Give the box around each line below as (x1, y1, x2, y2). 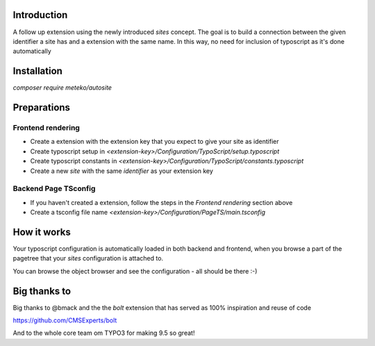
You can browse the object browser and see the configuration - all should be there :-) (12, 267, 258, 275)
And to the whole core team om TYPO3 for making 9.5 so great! (12, 329, 195, 337)
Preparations (12, 101, 71, 114)
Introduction (12, 9, 68, 21)
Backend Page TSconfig (12, 184, 96, 194)
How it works (12, 226, 71, 238)
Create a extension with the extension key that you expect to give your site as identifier (30, 138, 279, 146)
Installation (12, 65, 62, 77)
